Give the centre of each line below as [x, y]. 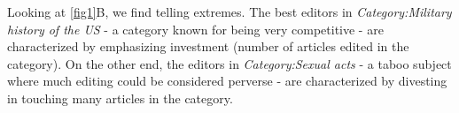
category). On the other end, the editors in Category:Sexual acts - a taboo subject [229, 63]
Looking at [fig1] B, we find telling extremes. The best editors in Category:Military [229, 11]
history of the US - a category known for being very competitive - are [195, 29]
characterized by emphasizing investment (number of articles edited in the [208, 46]
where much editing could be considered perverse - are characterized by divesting [227, 81]
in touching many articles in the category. [120, 98]
